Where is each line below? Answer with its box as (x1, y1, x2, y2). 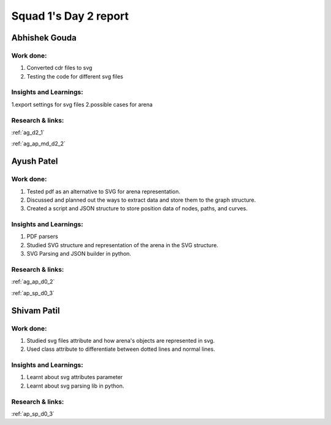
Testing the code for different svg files (26, 72, 124, 80)
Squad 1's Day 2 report (11, 9, 129, 23)
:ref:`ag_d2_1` (11, 129, 45, 136)
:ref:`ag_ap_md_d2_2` (11, 140, 66, 147)
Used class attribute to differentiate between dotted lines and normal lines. (26, 345, 216, 353)
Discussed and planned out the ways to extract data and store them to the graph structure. (26, 196, 256, 204)
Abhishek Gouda (11, 33, 77, 43)
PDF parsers (26, 233, 58, 240)
